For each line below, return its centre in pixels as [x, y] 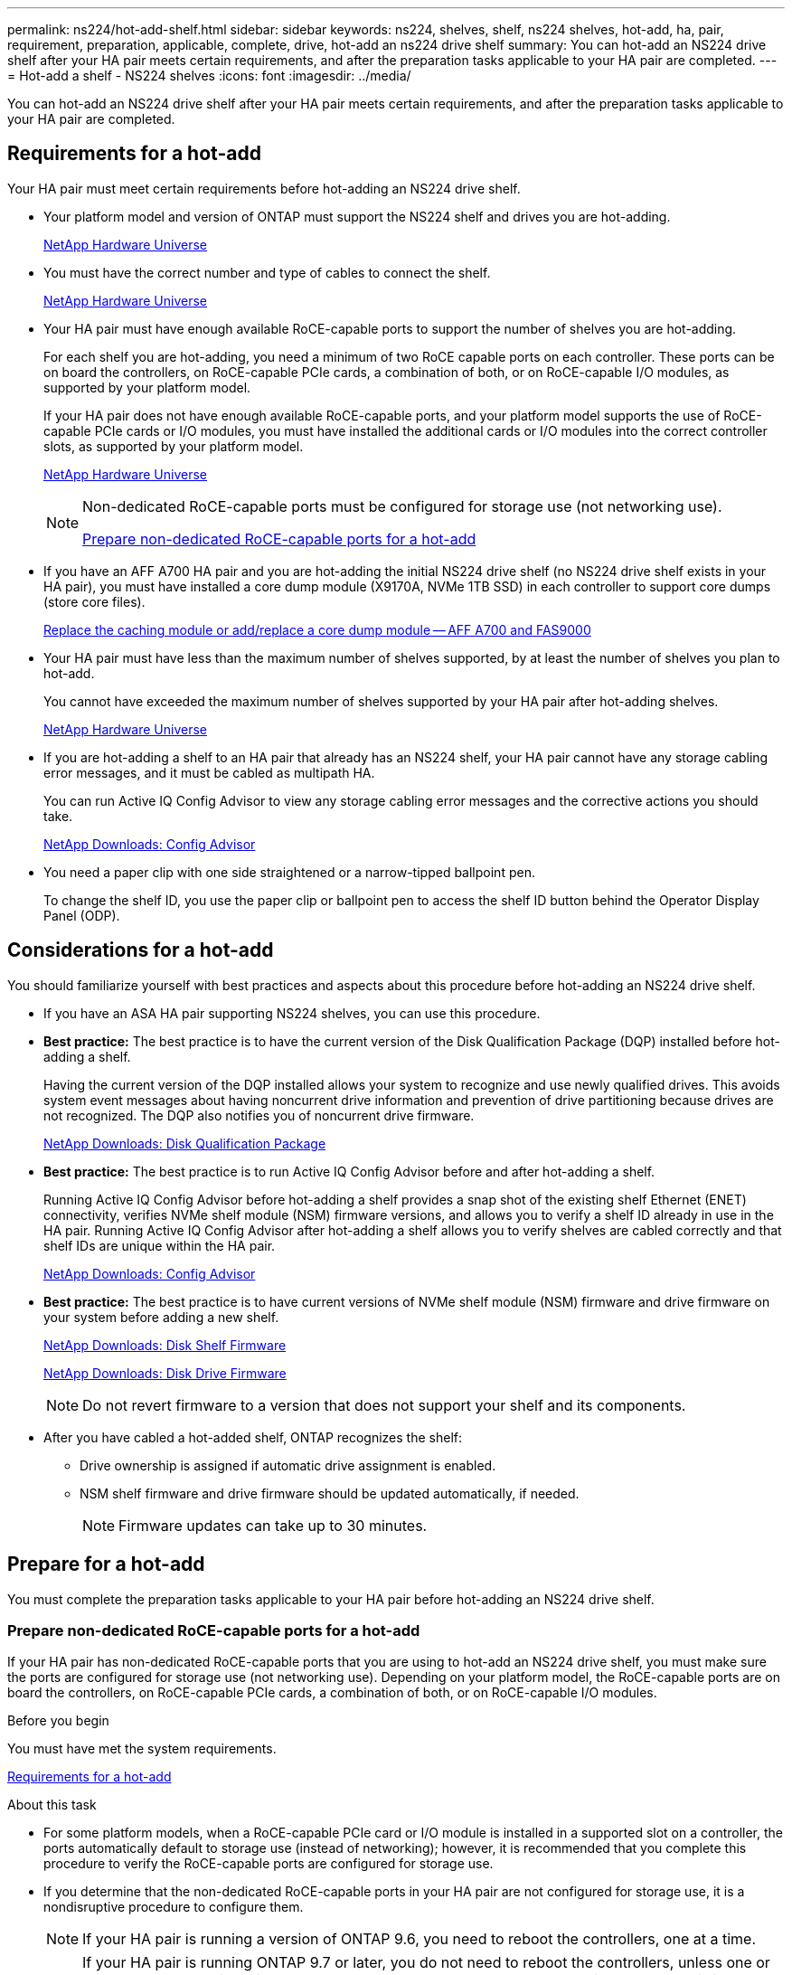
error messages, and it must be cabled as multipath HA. [209, 772]
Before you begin [58, 1721]
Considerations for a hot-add [141, 950]
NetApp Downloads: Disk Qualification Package [185, 1143]
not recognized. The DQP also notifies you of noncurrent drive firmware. [259, 1115]
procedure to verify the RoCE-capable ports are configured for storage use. [269, 1864]
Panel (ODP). [82, 915]
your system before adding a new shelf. [161, 1317]
